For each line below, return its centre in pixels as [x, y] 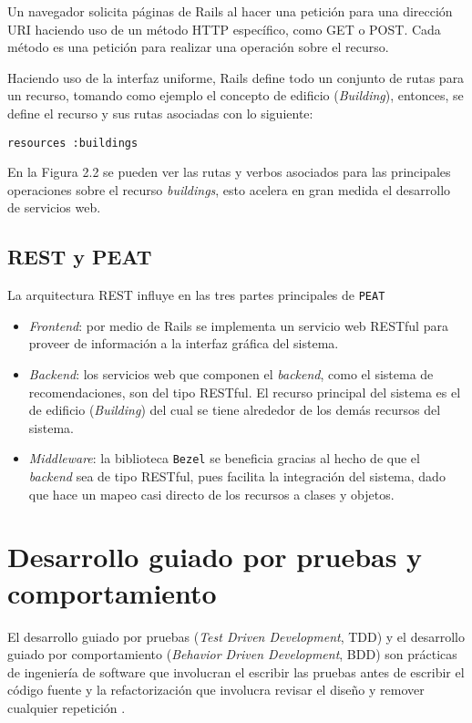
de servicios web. [54, 207]
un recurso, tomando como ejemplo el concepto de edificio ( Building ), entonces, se [236, 95]
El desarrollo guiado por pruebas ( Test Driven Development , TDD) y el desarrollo [236, 636]
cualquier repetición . [67, 707]
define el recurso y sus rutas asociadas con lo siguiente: [160, 113]
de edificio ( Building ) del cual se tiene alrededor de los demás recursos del [235, 410]
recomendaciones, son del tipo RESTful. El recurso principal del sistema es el [245, 392]
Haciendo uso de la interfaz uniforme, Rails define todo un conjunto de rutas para [236, 77]
